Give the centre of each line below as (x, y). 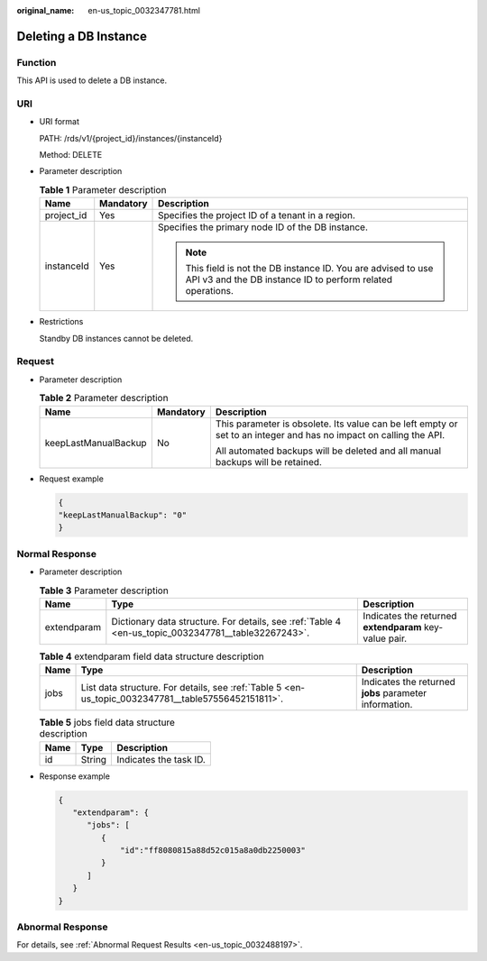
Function (37, 62)
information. (387, 705)
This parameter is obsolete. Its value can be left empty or (336, 424)
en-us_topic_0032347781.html (144, 10)
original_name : (46, 10)
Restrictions (61, 322)
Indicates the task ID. (161, 759)
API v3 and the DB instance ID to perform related (289, 279)
